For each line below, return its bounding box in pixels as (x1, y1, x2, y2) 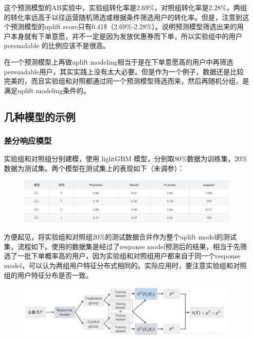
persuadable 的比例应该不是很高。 (4, 40, 110, 51)
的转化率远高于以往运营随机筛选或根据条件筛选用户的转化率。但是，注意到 (4, 12, 242, 22)
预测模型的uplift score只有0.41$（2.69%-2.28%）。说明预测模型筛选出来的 (10, 21, 237, 32)
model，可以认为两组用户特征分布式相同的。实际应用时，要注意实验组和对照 (4, 260, 247, 270)
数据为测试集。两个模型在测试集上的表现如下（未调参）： (4, 163, 184, 173)
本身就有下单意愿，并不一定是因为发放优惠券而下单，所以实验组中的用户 (10, 31, 242, 41)
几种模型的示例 (4, 109, 75, 124)
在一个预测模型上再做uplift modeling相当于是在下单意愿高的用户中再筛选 (4, 56, 234, 67)
